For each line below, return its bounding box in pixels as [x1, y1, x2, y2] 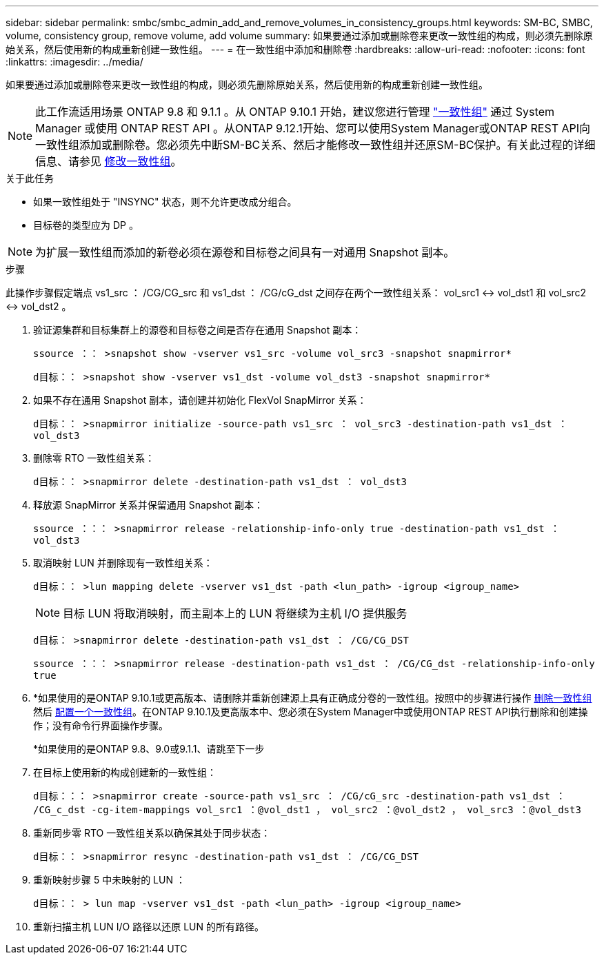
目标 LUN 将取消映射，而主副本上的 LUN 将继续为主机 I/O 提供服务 [63, 606, 407, 620]
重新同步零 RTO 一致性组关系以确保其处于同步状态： [33, 827, 271, 839]
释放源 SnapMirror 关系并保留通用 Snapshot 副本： [33, 499, 263, 511]
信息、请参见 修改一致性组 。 [35, 154, 182, 168]
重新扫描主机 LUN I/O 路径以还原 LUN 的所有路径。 [33, 921, 264, 932]
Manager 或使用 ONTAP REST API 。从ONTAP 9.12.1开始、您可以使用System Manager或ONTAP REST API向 [35, 121, 591, 135]
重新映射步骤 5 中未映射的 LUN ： [33, 874, 185, 886]
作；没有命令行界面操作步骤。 [33, 719, 168, 731]
